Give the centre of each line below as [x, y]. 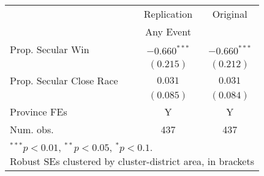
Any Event [168, 31]
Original [230, 14]
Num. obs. [32, 129]
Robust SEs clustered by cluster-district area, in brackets [132, 161]
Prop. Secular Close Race [64, 80]
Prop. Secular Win [50, 49]
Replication [168, 14]
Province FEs [39, 112]
